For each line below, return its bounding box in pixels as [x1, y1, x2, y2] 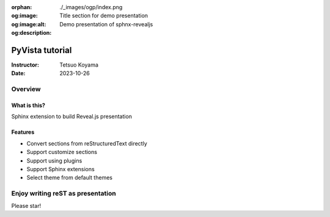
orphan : [11, 4, 32, 10]
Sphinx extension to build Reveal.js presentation [11, 113, 133, 120]
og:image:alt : [11, 20, 46, 28]
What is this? [11, 101, 46, 109]
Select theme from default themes [26, 174, 113, 182]
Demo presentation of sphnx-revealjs [59, 20, 153, 28]
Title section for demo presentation [59, 12, 148, 20]
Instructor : [11, 61, 40, 68]
